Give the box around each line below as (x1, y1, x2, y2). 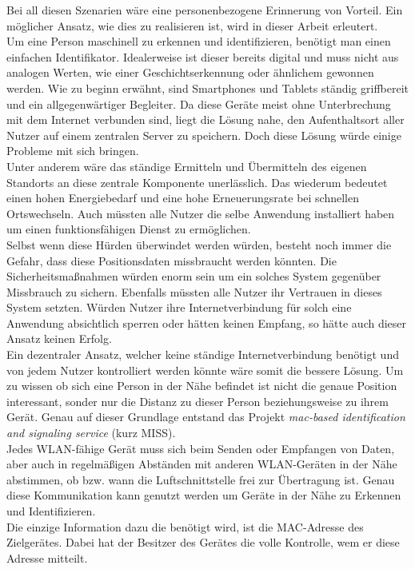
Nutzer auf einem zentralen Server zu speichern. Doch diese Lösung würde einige (6, 126, 401, 143)
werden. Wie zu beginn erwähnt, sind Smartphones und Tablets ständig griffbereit (6, 79, 409, 96)
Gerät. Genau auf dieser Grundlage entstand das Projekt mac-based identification (6, 408, 405, 425)
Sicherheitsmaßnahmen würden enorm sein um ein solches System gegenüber (6, 268, 381, 284)
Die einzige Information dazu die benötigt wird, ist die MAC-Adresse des (6, 518, 364, 535)
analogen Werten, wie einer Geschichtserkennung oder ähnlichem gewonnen (6, 64, 374, 81)
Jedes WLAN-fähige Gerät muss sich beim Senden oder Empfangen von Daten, (6, 440, 395, 456)
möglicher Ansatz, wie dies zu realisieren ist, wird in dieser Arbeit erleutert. (6, 17, 378, 34)
